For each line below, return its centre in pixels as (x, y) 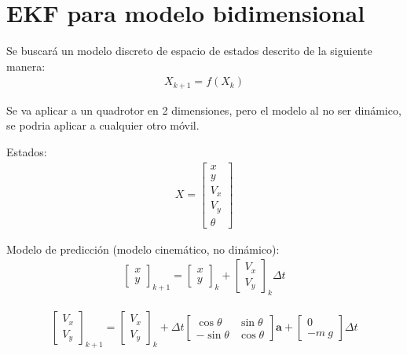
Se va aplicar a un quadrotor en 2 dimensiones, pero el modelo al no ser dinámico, (204, 110)
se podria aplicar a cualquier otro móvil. (103, 125)
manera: (26, 66)
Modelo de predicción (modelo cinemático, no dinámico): (143, 249)
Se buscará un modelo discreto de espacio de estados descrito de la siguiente (189, 51)
